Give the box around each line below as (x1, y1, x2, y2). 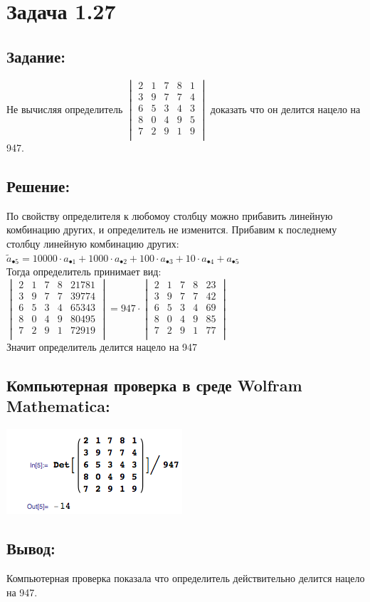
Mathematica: (6, 395, 110, 417)
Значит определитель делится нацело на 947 (6, 339, 198, 354)
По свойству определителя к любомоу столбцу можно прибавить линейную (6, 208, 333, 223)
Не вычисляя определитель (6, 101, 123, 116)
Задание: (6, 45, 65, 67)
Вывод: (6, 537, 55, 559)
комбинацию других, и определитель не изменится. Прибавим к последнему (6, 222, 337, 237)
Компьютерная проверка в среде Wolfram (6, 374, 302, 396)
